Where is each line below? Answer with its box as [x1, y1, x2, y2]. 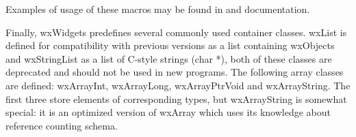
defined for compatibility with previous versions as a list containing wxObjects [5, 38, 335, 52]
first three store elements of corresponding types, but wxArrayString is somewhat [5, 91, 347, 106]
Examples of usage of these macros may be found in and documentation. [5, 2, 310, 16]
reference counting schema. [5, 118, 118, 132]
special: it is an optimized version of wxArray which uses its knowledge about [5, 105, 331, 119]
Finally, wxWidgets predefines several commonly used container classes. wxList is [5, 25, 347, 39]
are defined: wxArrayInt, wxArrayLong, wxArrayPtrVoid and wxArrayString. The [5, 78, 351, 92]
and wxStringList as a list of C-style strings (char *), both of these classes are [5, 51, 332, 65]
